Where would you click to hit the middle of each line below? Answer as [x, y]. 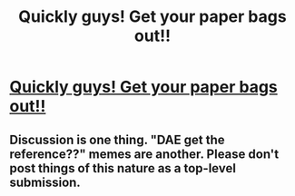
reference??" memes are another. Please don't [144, 154]
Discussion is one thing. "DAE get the [117, 139]
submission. [45, 182]
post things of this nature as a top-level [123, 168]
